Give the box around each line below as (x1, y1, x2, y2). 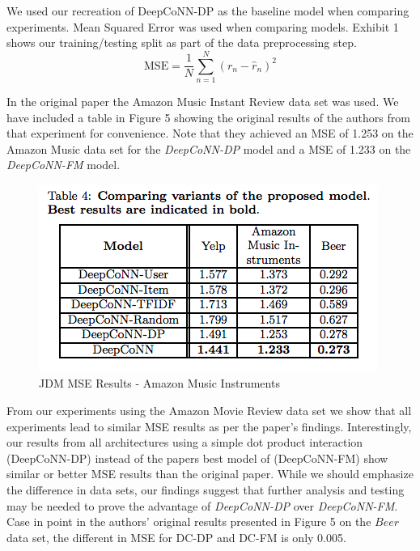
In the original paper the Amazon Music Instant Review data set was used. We (6, 92, 399, 109)
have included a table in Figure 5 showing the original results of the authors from (6, 108, 410, 125)
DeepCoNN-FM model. (6, 156, 121, 173)
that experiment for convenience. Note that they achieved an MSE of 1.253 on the (6, 125, 414, 142)
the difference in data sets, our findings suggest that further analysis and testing (6, 481, 405, 498)
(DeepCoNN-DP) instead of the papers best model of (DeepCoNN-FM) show (6, 449, 388, 466)
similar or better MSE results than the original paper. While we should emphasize (6, 465, 414, 482)
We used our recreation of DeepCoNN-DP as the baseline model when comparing (6, 2, 409, 19)
